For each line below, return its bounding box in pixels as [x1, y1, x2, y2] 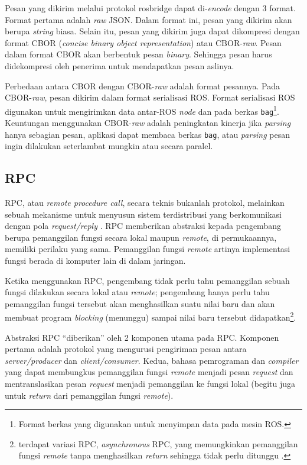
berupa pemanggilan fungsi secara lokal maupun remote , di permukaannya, [5, 231, 277, 243]
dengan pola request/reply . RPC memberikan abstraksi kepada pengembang [5, 219, 281, 232]
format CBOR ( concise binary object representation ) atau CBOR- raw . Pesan [5, 36, 282, 49]
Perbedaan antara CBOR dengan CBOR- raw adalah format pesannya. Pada [5, 79, 280, 92]
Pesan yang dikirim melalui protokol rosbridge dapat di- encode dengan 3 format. [5, 2, 296, 14]
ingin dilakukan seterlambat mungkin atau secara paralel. [5, 140, 213, 152]
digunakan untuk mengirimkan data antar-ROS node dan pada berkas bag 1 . [5, 103, 279, 117]
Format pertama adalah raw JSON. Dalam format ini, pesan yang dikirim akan [5, 13, 292, 25]
